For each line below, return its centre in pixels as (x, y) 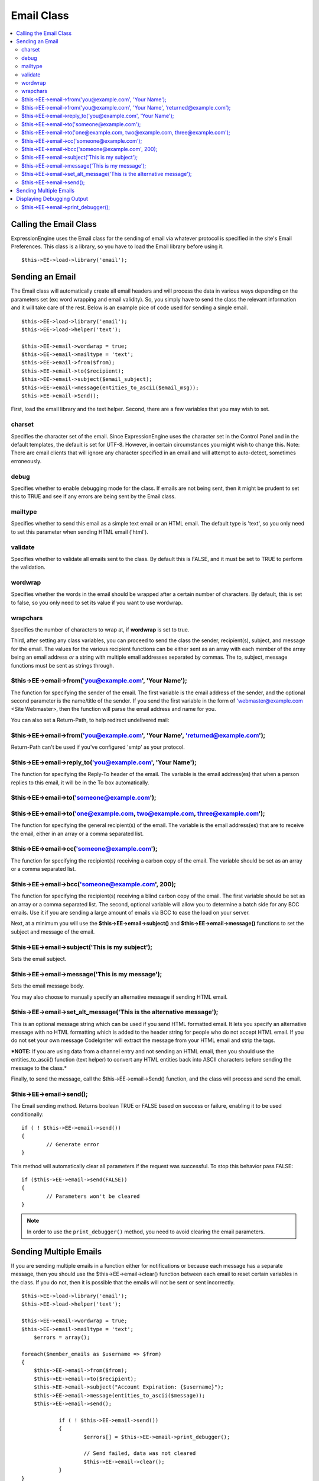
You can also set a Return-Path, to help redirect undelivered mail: (90, 720)
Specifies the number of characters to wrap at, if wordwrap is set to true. (100, 630)
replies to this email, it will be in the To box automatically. (80, 783)
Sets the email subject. (39, 959)
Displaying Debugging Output (52, 199)
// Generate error (73, 1144)
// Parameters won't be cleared (93, 1196)
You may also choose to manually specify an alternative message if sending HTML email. (119, 997)
